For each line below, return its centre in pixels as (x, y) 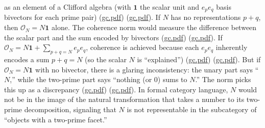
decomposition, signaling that (70, 109)
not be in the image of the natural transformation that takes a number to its (124, 99)
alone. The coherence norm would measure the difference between (154, 27)
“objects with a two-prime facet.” (56, 119)
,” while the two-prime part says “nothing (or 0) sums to (99, 79)
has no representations (206, 17)
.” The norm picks (223, 79)
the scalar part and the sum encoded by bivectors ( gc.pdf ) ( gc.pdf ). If (113, 37)
